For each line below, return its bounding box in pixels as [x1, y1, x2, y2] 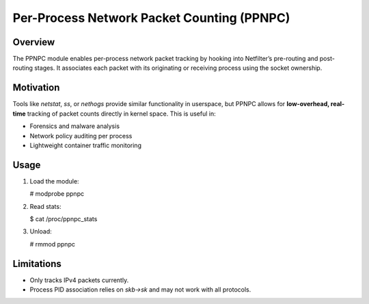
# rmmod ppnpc [29, 240, 75, 248]
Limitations [12, 257, 61, 270]
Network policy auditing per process [29, 131, 133, 140]
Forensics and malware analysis [29, 122, 120, 130]
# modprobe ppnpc [29, 190, 85, 198]
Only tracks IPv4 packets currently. [29, 276, 129, 284]
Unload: [29, 227, 53, 236]
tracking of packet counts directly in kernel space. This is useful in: [27, 110, 216, 118]
